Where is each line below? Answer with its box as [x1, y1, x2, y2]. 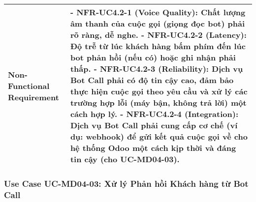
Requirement [8, 91, 59, 103]
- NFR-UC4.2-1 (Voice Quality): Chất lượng [70, 6, 246, 18]
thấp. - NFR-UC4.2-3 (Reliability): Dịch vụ [70, 63, 243, 74]
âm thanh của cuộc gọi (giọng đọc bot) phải [70, 18, 245, 29]
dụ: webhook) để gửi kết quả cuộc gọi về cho [70, 131, 248, 142]
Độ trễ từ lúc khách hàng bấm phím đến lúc [70, 40, 246, 52]
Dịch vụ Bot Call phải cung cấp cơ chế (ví [70, 119, 238, 131]
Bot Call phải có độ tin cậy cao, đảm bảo [70, 74, 234, 86]
